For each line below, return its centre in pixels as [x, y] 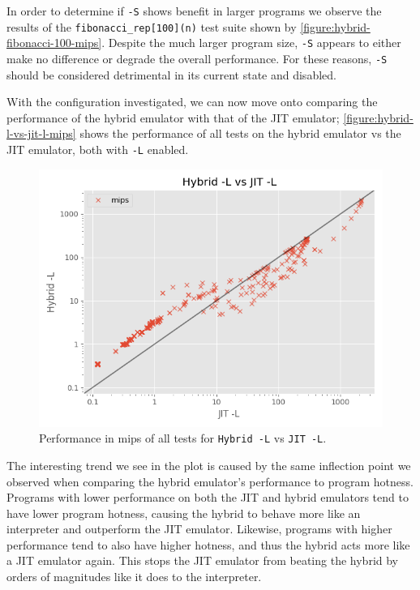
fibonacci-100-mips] [54, 43]
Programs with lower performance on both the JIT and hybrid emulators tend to [208, 497]
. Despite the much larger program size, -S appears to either [251, 43]
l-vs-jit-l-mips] [41, 133]
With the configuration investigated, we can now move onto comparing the [192, 102]
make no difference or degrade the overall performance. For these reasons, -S [197, 58]
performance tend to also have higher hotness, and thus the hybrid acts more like [208, 544]
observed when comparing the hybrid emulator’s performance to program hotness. [210, 481]
